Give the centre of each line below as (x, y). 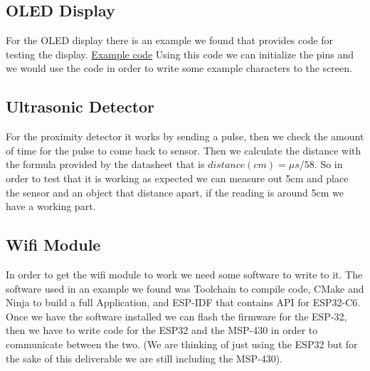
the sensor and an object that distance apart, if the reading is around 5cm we (175, 192)
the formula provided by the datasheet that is (105, 164)
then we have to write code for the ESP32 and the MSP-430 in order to (162, 330)
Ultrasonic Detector (80, 106)
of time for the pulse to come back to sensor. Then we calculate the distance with (184, 150)
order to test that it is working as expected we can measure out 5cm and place (177, 178)
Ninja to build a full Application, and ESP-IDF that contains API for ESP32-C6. (183, 302)
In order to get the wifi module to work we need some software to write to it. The (184, 274)
